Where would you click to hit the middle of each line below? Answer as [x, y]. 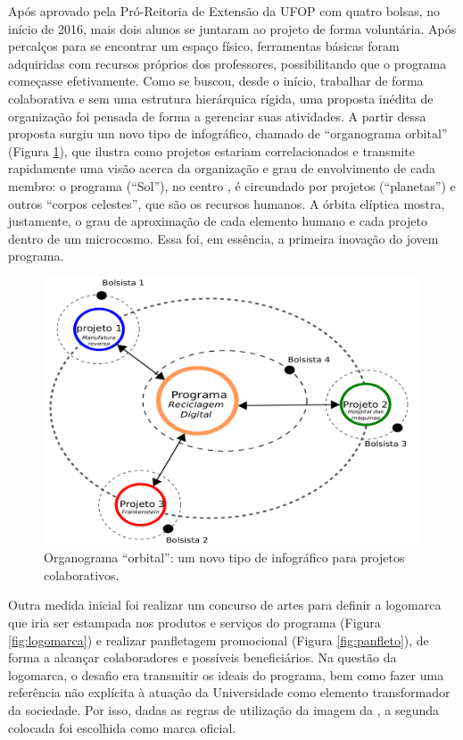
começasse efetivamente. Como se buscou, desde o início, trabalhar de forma [216, 81]
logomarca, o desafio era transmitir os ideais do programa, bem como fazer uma [226, 674]
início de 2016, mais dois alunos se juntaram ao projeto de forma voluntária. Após [232, 28]
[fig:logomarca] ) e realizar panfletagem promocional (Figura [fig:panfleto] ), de [219, 640]
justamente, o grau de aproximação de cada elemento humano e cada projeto [218, 221]
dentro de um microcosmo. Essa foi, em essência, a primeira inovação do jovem [223, 238]
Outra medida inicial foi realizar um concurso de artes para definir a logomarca [225, 605]
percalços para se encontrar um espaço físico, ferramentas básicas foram [204, 46]
